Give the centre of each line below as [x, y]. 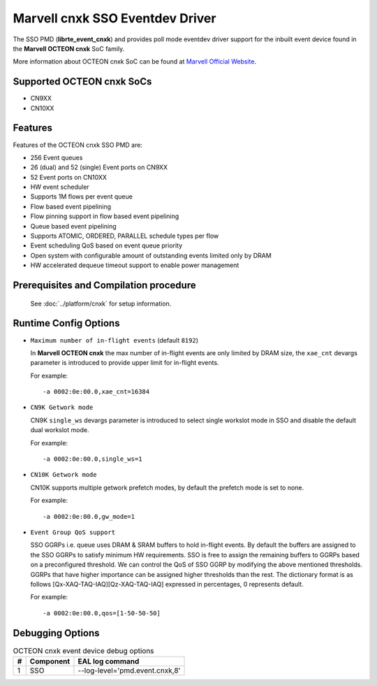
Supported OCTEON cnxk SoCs [82, 81]
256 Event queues [57, 157]
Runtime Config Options [66, 323]
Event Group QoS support [73, 533]
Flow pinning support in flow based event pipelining [105, 216]
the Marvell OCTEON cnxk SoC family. [69, 48]
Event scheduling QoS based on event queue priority [106, 245]
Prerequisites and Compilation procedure [104, 286]
